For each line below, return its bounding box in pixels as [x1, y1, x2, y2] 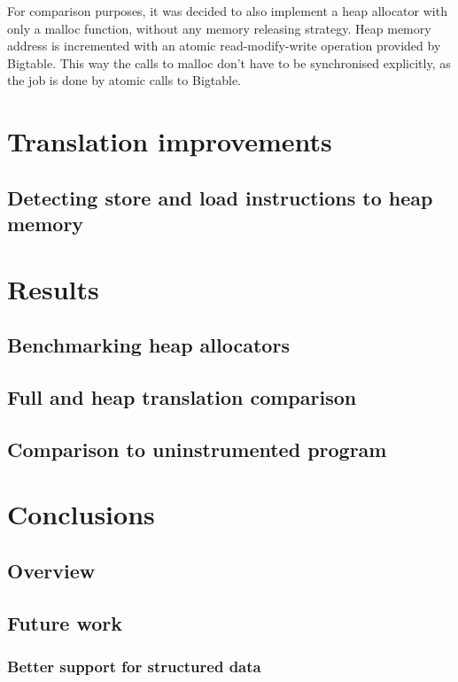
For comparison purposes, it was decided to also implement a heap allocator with [7, 2, 447, 19]
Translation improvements [7, 123, 332, 159]
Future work [7, 608, 123, 636]
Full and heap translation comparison [7, 384, 357, 411]
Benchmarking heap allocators [7, 331, 290, 359]
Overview [7, 557, 96, 584]
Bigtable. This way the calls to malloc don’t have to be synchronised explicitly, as [7, 53, 451, 72]
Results [7, 270, 99, 306]
